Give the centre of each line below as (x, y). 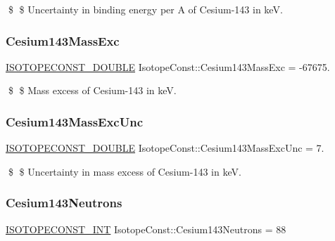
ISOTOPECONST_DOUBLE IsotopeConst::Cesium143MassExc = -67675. (168, 66)
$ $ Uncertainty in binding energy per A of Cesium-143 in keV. (145, 9)
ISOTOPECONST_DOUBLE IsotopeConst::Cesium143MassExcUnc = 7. (165, 148)
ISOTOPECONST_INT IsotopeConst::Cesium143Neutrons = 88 (146, 229)
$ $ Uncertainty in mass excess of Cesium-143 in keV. (125, 171)
